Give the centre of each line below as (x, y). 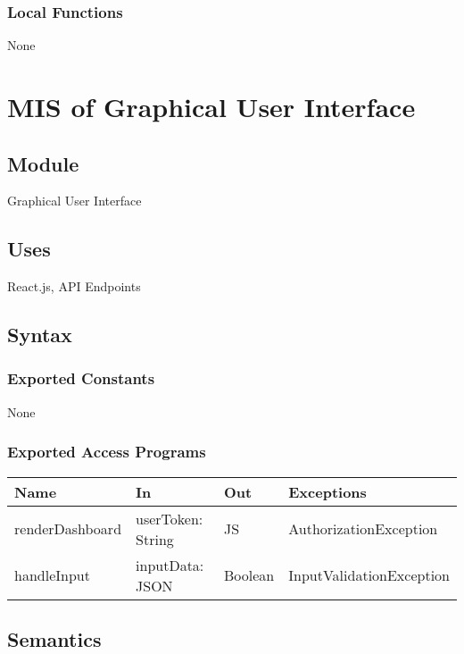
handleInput (52, 575)
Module (43, 163)
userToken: (170, 518)
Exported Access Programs (107, 452)
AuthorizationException (363, 529)
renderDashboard (68, 529)
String (155, 539)
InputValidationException (369, 575)
